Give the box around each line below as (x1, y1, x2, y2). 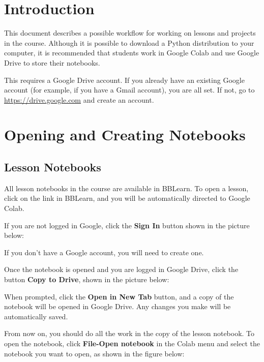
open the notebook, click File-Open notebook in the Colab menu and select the (4, 338, 260, 348)
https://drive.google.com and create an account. (4, 94, 154, 105)
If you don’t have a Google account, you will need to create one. (4, 247, 204, 257)
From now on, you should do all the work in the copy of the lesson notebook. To (4, 328, 255, 339)
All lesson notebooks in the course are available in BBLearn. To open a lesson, (4, 183, 249, 193)
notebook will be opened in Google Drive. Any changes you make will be (4, 301, 231, 312)
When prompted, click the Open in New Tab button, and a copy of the (4, 291, 234, 301)
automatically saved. (4, 311, 68, 321)
